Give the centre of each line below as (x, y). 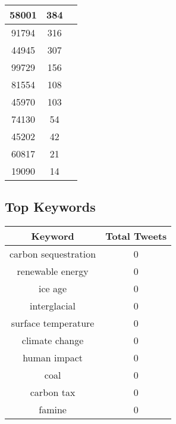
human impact (53, 358)
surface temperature (53, 323)
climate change (53, 341)
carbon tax (53, 392)
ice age (53, 289)
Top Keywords (50, 207)
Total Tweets (136, 236)
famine (53, 410)
